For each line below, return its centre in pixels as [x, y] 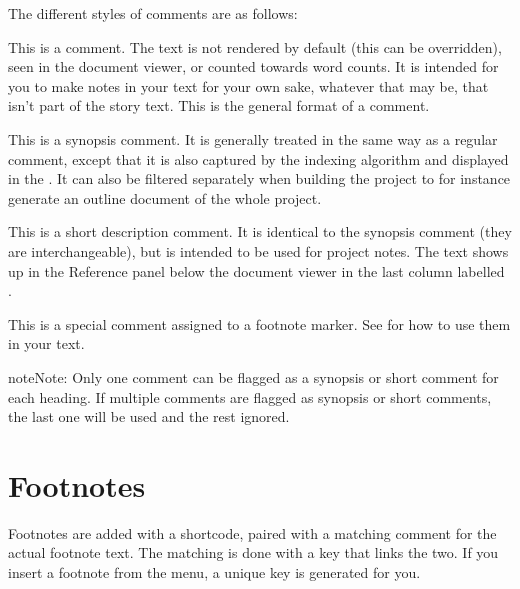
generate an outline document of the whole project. [165, 197]
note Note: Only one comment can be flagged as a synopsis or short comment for [253, 376]
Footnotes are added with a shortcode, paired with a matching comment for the [252, 532]
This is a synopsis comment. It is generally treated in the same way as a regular [253, 138]
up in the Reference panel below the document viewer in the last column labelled [256, 270]
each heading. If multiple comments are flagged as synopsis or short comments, [250, 396]
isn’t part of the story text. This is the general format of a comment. [219, 105]
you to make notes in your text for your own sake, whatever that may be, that [248, 85]
